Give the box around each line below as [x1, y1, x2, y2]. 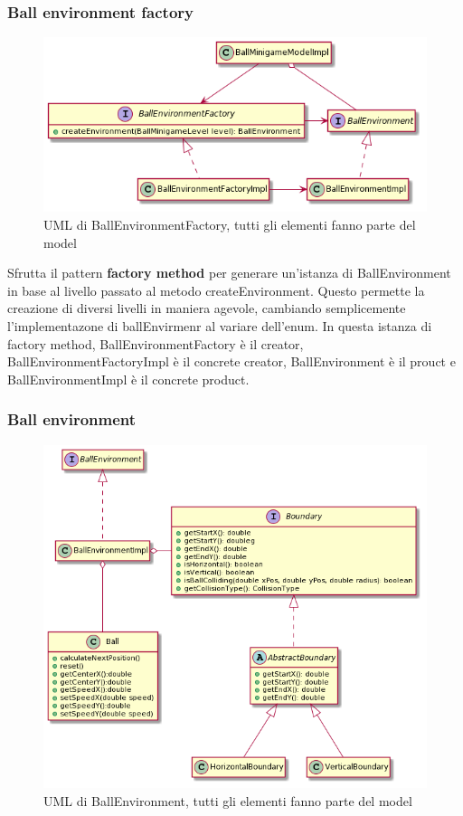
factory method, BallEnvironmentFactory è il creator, [7, 334, 304, 353]
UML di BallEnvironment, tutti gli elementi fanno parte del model [43, 791, 412, 810]
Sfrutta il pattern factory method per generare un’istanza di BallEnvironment [7, 263, 451, 282]
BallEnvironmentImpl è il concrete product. [7, 369, 250, 388]
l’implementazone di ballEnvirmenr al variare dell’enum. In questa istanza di [7, 316, 432, 335]
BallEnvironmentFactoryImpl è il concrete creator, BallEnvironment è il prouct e [7, 352, 456, 371]
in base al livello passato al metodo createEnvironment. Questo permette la [7, 280, 425, 299]
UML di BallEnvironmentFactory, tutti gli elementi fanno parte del [43, 215, 416, 233]
